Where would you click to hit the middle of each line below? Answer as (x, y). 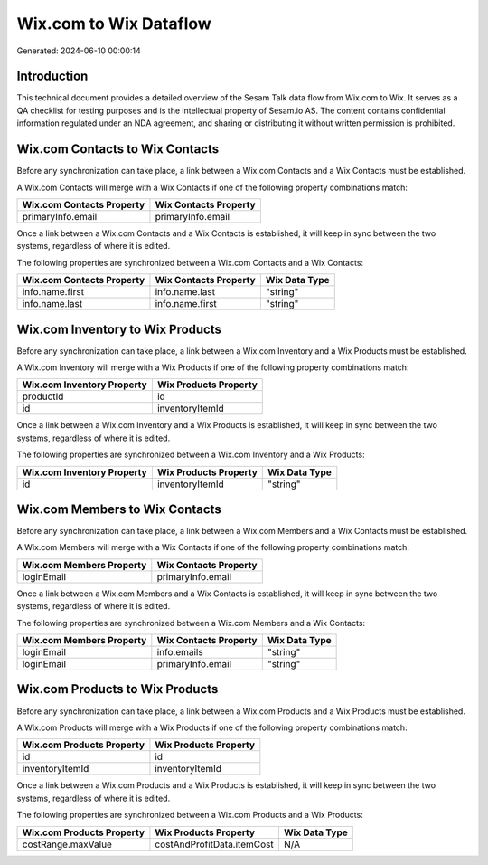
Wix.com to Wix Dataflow (114, 24)
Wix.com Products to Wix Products (117, 689)
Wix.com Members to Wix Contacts (119, 509)
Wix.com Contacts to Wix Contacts (118, 149)
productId (43, 396)
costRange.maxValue (67, 844)
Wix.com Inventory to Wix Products (119, 329)
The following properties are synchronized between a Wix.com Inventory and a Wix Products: (191, 455)
